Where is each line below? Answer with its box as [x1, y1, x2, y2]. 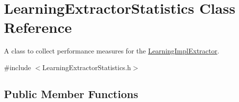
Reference [4, 17, 72, 37]
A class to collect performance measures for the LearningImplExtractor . [4, 46, 219, 56]
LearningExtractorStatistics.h [42, 62, 131, 72]
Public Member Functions [4, 86, 138, 101]
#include [4, 62, 31, 72]
